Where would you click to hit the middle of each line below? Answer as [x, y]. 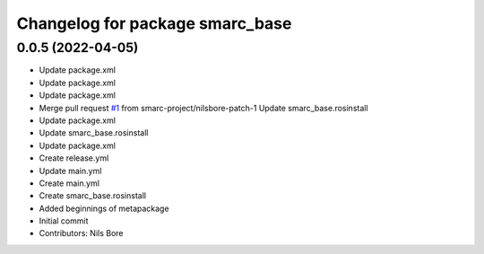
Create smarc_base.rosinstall [93, 196]
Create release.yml [74, 158]
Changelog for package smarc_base [154, 23]
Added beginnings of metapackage [104, 208]
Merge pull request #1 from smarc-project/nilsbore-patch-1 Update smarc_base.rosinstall [203, 108]
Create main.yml [69, 183]
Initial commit [64, 221]
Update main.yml [70, 171]
